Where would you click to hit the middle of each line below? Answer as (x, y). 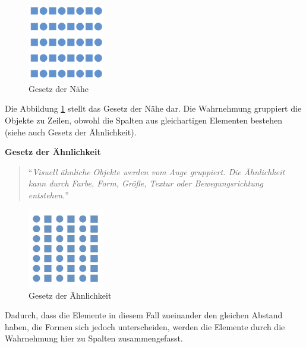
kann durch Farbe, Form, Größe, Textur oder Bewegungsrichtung (146, 183)
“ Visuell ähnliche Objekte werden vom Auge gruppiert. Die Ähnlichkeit (157, 171)
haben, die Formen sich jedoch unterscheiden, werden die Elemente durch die (145, 326)
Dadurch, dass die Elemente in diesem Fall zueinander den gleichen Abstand (144, 315)
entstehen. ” (48, 194)
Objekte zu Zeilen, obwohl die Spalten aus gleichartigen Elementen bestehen (144, 120)
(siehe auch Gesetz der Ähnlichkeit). (71, 132)
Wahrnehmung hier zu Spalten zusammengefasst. (94, 338)
